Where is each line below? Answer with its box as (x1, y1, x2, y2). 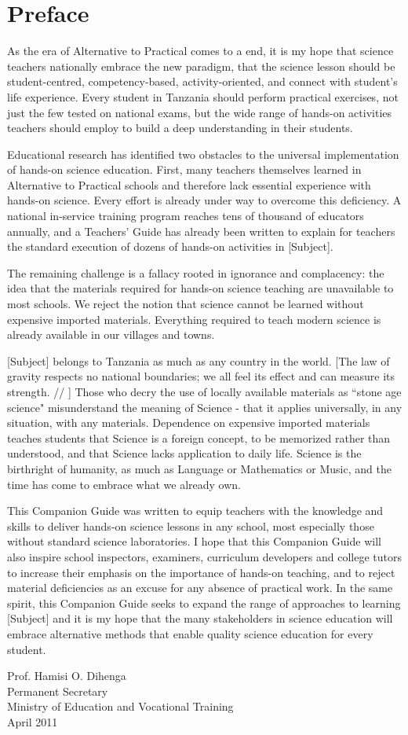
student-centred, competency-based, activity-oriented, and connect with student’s (7, 73, 398, 90)
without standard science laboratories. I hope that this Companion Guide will (7, 533, 381, 549)
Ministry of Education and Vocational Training (7, 698, 234, 715)
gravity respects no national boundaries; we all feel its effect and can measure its (7, 368, 395, 384)
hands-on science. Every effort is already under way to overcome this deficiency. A (7, 192, 402, 208)
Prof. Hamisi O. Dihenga (7, 667, 126, 684)
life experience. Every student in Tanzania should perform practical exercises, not (7, 88, 399, 105)
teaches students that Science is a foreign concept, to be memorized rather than (7, 429, 391, 446)
